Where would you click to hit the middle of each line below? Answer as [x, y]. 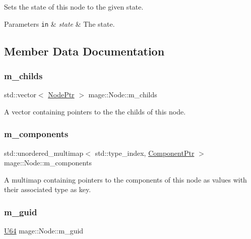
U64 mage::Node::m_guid [44, 231]
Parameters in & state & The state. [59, 23]
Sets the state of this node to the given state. [74, 7]
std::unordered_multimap [44, 153]
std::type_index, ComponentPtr [145, 153]
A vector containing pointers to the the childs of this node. [95, 111]
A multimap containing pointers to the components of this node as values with [126, 179]
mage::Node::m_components [48, 163]
